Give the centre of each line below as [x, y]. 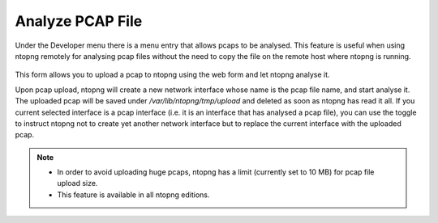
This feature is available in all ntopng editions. [133, 195]
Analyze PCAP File [79, 21]
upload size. [77, 183]
